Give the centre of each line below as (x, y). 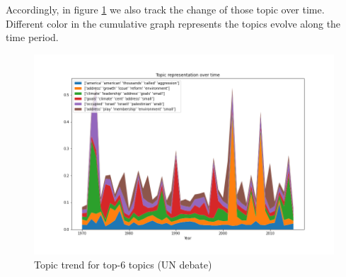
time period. (32, 37)
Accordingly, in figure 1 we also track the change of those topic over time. (165, 9)
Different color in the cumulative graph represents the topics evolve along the (173, 23)
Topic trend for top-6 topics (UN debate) (123, 265)
